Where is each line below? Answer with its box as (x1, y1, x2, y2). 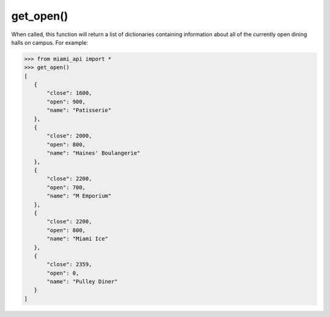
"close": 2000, (46, 132, 92, 140)
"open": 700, (46, 184, 86, 191)
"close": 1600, (46, 89, 92, 97)
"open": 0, (46, 269, 79, 277)
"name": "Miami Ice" (46, 236, 108, 242)
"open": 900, (46, 98, 86, 105)
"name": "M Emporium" (46, 193, 112, 200)
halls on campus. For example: (11, 39, 89, 46)
